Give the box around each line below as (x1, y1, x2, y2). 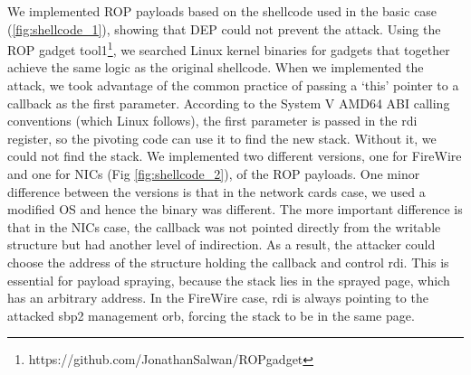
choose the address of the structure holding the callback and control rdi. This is (7, 252, 449, 271)
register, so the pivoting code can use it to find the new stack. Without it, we (7, 128, 437, 147)
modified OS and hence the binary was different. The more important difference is (7, 200, 463, 219)
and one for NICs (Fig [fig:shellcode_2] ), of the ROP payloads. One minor (7, 164, 420, 183)
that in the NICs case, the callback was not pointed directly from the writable (7, 217, 441, 236)
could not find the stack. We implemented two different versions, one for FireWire (7, 146, 462, 165)
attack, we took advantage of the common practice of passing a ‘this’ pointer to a (7, 76, 459, 95)
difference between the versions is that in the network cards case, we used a (7, 182, 426, 201)
